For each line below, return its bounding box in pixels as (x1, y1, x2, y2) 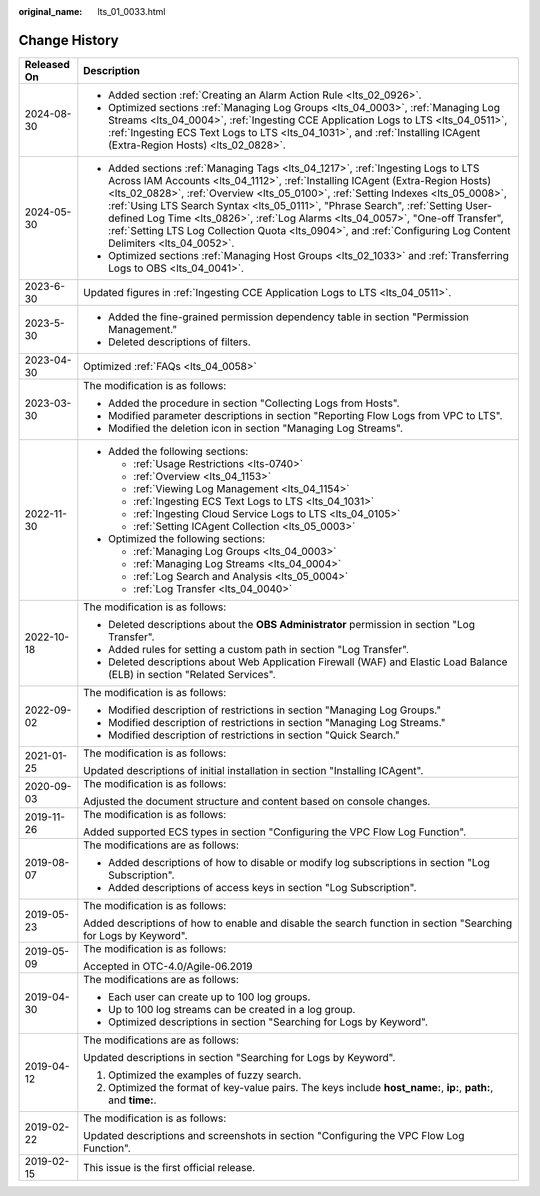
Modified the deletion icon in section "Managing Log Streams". (108, 421, 404, 435)
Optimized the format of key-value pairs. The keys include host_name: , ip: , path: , (108, 1080, 494, 1094)
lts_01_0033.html (97, 6, 166, 17)
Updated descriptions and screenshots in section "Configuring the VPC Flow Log (83, 1128, 465, 1142)
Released (24, 57, 70, 71)
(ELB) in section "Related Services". (108, 667, 276, 681)
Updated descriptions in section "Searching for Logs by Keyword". (83, 1050, 396, 1064)
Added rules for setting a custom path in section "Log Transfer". (108, 642, 410, 656)
